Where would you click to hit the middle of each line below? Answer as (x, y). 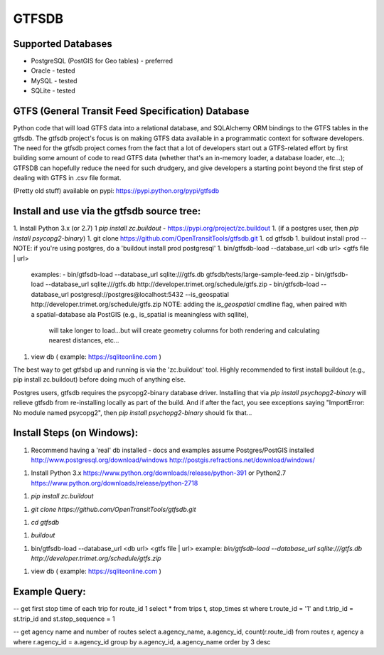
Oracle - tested (53, 70)
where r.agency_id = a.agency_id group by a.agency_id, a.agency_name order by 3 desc (142, 641)
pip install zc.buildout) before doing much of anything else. (100, 379)
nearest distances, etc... (84, 340)
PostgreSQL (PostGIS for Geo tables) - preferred (102, 61)
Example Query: (50, 592)
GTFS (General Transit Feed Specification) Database (131, 111)
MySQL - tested (54, 80)
